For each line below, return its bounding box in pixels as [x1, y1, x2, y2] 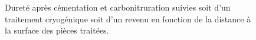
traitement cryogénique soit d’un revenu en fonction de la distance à [5, 12, 251, 25]
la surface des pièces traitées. [5, 24, 109, 36]
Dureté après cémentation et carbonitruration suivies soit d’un [5, 1, 231, 13]
